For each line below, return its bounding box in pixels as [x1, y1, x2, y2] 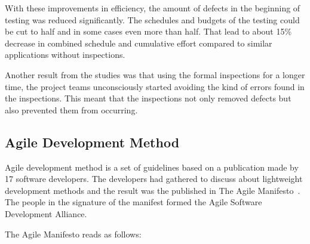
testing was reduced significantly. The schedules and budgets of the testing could [5, 13, 300, 26]
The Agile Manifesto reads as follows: [5, 227, 142, 240]
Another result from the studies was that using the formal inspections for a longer [5, 68, 305, 81]
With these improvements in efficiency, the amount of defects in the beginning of [5, 2, 300, 14]
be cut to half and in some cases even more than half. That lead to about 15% [5, 25, 292, 38]
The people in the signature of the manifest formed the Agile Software [5, 196, 262, 208]
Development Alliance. [5, 207, 87, 220]
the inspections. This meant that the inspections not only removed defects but [5, 92, 291, 104]
